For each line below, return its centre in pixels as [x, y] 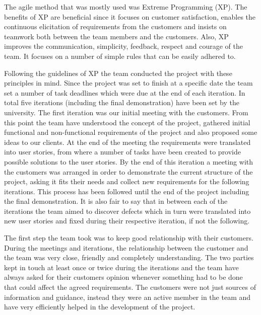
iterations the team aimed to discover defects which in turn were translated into [127, 211]
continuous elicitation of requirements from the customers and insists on [115, 26]
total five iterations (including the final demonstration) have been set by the [122, 102]
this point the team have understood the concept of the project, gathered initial [127, 122]
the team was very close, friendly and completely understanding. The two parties [129, 257]
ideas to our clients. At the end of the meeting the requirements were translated [127, 142]
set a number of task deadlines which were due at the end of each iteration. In [125, 92]
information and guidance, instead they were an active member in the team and [127, 297]
